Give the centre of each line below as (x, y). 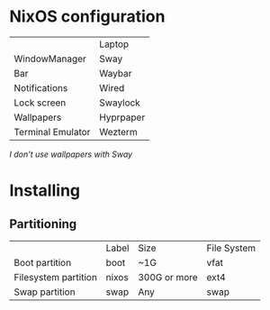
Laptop (114, 44)
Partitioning (43, 224)
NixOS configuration (87, 17)
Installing (45, 191)
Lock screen (40, 103)
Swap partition (45, 292)
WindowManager (50, 59)
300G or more (168, 277)
